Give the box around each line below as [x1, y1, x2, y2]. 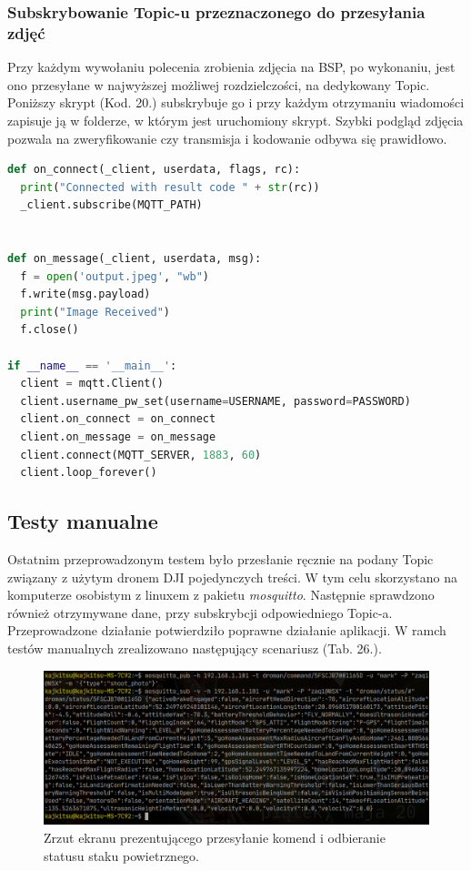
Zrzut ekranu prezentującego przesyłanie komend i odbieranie [44, 827, 386, 846]
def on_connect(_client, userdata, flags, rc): [7, 163, 301, 177]
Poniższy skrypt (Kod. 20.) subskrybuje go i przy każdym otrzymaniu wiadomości [7, 93, 465, 112]
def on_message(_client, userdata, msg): [7, 252, 262, 266]
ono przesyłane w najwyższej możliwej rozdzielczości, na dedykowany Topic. [7, 75, 430, 94]
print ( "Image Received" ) [20, 305, 171, 319]
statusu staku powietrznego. [44, 846, 199, 865]
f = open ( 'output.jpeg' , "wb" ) [20, 269, 210, 283]
